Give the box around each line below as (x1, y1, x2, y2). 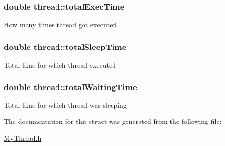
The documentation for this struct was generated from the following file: (4, 116, 222, 126)
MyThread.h (4, 133, 42, 143)
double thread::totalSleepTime (4, 40, 127, 52)
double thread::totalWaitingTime (4, 80, 137, 93)
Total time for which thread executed (4, 60, 116, 70)
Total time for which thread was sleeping (4, 99, 127, 110)
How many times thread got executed (4, 20, 117, 30)
